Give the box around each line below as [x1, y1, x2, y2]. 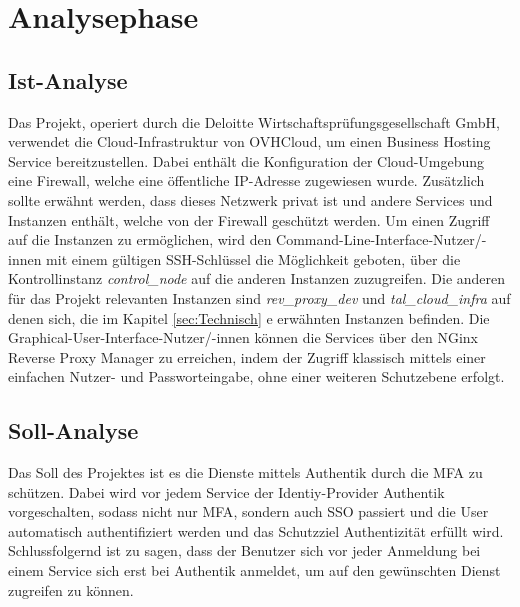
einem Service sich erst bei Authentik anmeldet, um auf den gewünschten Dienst [8, 560, 501, 581]
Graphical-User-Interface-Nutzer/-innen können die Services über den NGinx [8, 327, 478, 348]
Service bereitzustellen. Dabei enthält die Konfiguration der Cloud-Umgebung [8, 150, 485, 171]
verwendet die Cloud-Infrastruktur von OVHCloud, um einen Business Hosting [8, 131, 491, 152]
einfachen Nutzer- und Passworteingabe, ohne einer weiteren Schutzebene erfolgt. [8, 366, 505, 387]
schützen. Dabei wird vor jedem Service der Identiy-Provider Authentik [8, 481, 445, 502]
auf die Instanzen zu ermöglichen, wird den [8, 229, 272, 250]
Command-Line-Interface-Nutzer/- [276, 229, 487, 250]
